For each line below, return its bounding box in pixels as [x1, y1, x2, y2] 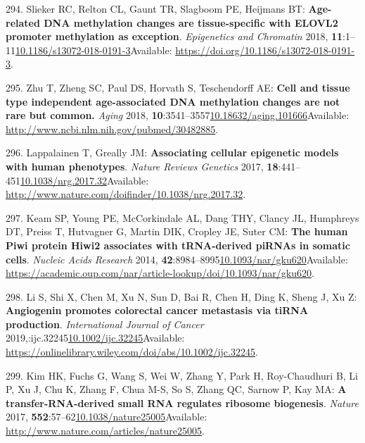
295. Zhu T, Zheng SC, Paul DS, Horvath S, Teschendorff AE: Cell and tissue [6, 80, 350, 94]
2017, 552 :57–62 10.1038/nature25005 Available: [6, 409, 207, 424]
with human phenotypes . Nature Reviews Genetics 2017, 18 [6, 158, 278, 173]
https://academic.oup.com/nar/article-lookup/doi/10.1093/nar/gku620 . [6, 266, 314, 280]
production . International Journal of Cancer [6, 316, 204, 331]
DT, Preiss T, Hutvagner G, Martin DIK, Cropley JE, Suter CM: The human [6, 224, 348, 239]
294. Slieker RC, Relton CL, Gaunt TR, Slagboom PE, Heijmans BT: [6, 1, 305, 15]
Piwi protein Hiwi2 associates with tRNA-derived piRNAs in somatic [6, 237, 350, 252]
